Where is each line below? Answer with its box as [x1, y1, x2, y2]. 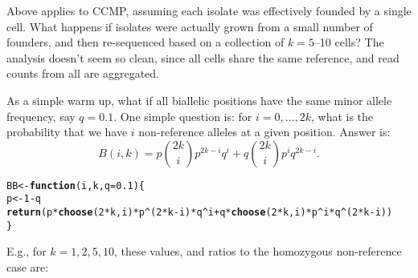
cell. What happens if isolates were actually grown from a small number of [6, 18, 373, 34]
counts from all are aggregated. [6, 65, 159, 82]
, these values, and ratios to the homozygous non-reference [113, 243, 402, 260]
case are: [6, 258, 49, 275]
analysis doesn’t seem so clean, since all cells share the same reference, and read [6, 49, 400, 66]
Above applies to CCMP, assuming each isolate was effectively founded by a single [6, 2, 412, 18]
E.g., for [6, 243, 47, 260]
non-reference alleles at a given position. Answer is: [138, 123, 391, 140]
